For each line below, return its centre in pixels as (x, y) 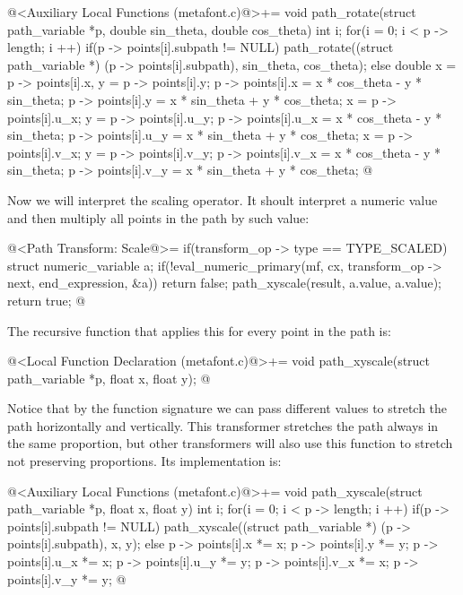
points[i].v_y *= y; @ (67, 578)
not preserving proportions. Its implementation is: (144, 461)
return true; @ (47, 300)
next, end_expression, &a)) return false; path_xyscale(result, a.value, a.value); (224, 283)
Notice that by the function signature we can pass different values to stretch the (227, 408)
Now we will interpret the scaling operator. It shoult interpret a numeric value (223, 199)
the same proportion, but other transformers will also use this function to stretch (230, 443)
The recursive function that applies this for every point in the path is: (199, 330)
